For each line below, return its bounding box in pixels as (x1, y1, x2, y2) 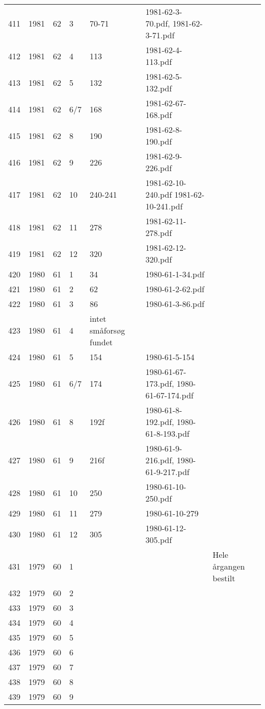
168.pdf (145, 109, 172, 121)
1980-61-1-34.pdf (145, 268, 205, 280)
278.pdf (145, 227, 172, 239)
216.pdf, (145, 454, 174, 466)
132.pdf (145, 82, 172, 94)
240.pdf (145, 188, 172, 200)
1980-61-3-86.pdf (145, 298, 205, 310)
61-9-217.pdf (145, 466, 190, 478)
